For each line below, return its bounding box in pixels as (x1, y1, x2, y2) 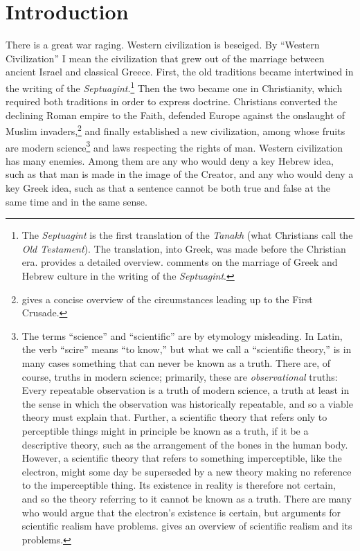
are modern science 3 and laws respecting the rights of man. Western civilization (6, 138, 343, 154)
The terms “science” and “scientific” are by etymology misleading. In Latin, (21, 328, 343, 343)
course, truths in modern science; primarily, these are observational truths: (21, 369, 338, 383)
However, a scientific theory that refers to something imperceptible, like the (21, 451, 342, 465)
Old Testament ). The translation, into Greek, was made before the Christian (21, 241, 346, 255)
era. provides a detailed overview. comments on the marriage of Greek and (21, 255, 338, 269)
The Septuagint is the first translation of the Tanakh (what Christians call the (21, 228, 353, 242)
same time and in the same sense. (6, 194, 147, 208)
